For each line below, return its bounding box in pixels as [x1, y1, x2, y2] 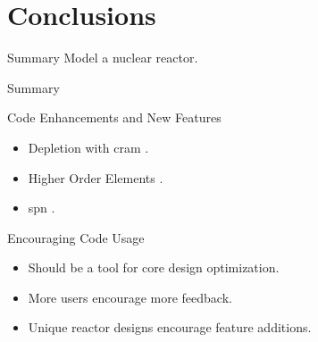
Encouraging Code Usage [7, 228, 145, 246]
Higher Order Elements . [28, 168, 163, 187]
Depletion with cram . [28, 138, 149, 156]
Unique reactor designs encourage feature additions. [28, 318, 312, 337]
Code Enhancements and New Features [7, 108, 222, 127]
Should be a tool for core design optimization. [28, 258, 280, 277]
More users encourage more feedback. [28, 288, 232, 306]
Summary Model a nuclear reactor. [7, 48, 198, 67]
